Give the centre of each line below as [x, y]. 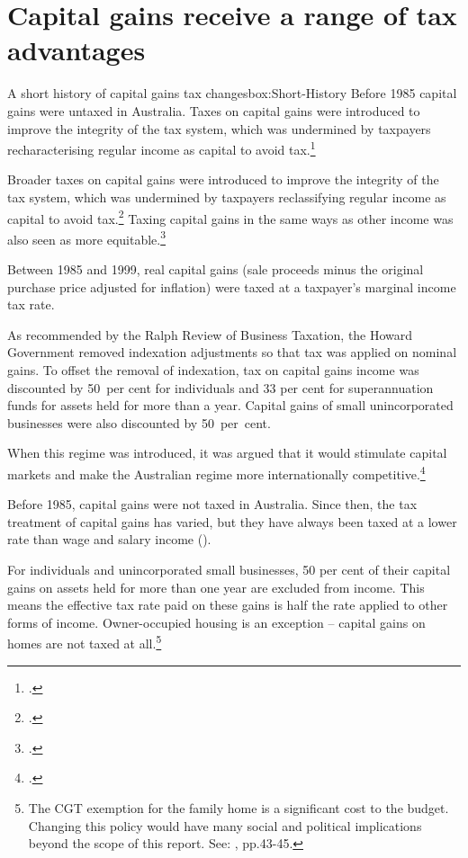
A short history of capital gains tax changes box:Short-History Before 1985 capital [232, 93]
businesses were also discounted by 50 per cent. [139, 422]
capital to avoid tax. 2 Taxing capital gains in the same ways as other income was [230, 217]
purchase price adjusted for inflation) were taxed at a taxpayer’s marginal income [232, 286]
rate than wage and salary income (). [109, 539]
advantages [76, 50]
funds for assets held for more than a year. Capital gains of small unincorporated [230, 405]
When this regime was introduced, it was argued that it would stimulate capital [227, 453]
